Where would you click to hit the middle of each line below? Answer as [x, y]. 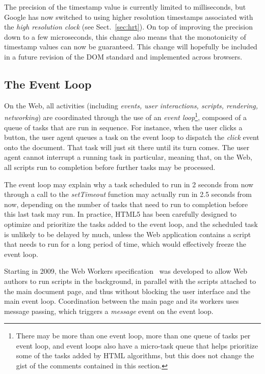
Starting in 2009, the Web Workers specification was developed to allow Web [126, 271]
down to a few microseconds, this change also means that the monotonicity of [125, 36]
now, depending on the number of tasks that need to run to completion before [126, 204]
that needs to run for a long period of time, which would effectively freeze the [125, 244]
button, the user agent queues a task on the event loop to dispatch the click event [132, 137]
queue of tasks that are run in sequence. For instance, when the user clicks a [123, 127]
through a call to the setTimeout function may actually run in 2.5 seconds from [128, 194]
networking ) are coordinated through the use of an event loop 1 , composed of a [125, 117]
